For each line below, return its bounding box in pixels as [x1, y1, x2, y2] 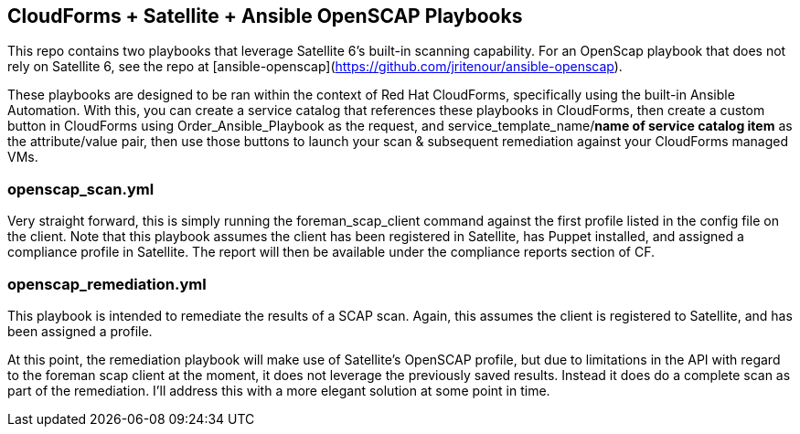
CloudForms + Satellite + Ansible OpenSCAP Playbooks [7, 5, 523, 27]
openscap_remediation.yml [7, 274, 207, 293]
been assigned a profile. [7, 323, 153, 339]
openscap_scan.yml [7, 179, 155, 198]
